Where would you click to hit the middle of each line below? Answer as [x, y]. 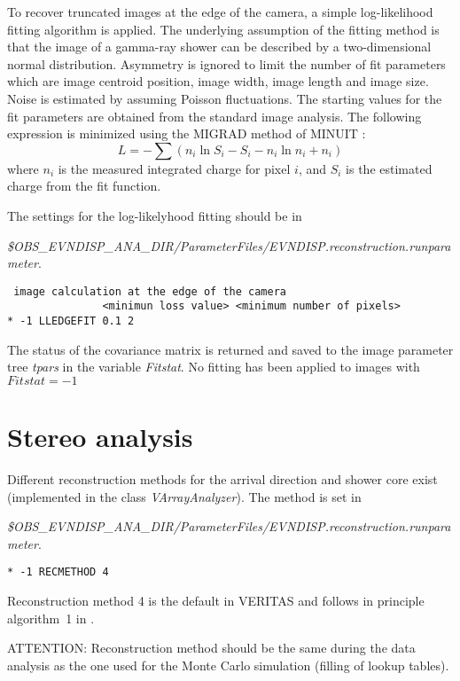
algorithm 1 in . [51, 618]
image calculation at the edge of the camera [150, 291]
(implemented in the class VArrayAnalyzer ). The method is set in [184, 496]
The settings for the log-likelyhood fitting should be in [155, 215]
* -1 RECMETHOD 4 [58, 572]
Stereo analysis [100, 437]
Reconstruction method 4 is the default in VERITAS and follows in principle [216, 601]
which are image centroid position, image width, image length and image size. [218, 81]
